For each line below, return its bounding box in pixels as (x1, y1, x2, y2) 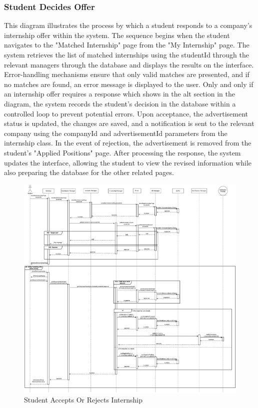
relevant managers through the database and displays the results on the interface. (4, 59, 254, 69)
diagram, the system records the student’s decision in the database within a (4, 98, 236, 108)
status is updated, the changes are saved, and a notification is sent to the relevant (4, 118, 254, 128)
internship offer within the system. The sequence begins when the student (4, 29, 230, 40)
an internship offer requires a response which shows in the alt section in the (4, 88, 235, 99)
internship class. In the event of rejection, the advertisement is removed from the (4, 137, 251, 148)
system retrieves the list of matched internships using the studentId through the (4, 49, 249, 59)
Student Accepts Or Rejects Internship (24, 394, 142, 405)
